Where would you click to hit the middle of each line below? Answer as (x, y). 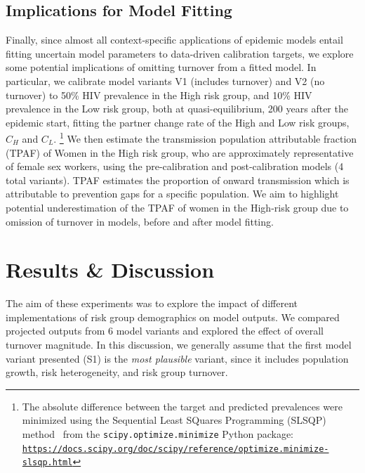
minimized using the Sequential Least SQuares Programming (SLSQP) (174, 420)
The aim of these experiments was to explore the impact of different (152, 303)
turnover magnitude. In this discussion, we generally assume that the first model (179, 345)
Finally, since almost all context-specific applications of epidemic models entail (174, 40)
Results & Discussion (110, 270)
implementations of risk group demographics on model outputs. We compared (173, 317)
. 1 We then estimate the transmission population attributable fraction (205, 138)
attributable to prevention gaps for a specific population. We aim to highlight (172, 194)
